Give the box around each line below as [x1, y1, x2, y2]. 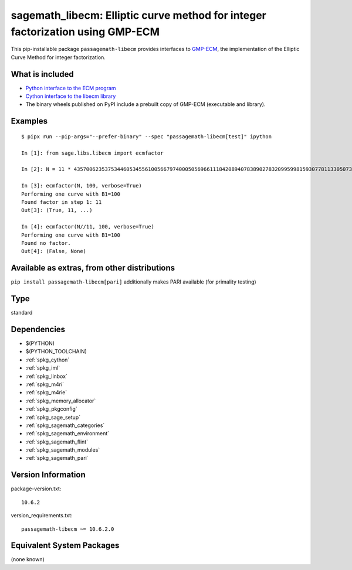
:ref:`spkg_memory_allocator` [25, 397, 96, 404]
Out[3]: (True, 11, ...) [21, 207, 93, 214]
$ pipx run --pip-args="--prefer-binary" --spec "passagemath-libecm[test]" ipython [21, 133, 272, 140]
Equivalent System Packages [11, 541, 120, 551]
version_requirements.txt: [11, 512, 73, 519]
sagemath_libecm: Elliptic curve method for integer [11, 9, 267, 22]
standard [11, 309, 33, 316]
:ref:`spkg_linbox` [25, 373, 67, 380]
